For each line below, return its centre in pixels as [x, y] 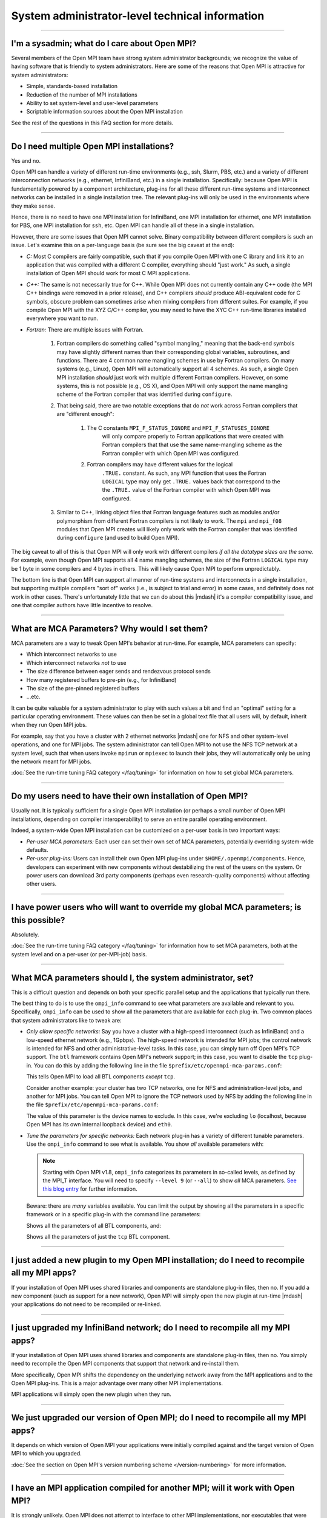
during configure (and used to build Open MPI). [118, 538]
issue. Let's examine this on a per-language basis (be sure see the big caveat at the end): [123, 245]
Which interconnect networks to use [72, 654]
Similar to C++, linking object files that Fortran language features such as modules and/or [168, 512]
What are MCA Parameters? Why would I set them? [110, 628]
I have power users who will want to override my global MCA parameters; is [156, 907]
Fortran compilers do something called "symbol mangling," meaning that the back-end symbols [176, 344]
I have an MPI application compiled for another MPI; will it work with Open [153, 1488]
